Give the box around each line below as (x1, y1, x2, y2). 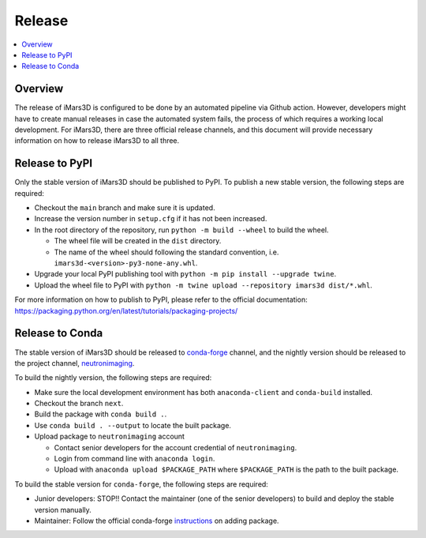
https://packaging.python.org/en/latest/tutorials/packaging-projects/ (14, 306, 238, 315)
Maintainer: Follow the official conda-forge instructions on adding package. (34, 516, 279, 525)
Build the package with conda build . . (34, 409, 167, 419)
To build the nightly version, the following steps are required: (14, 373, 212, 382)
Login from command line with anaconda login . (54, 454, 215, 464)
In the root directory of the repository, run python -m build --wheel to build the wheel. (34, 225, 329, 235)
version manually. (34, 505, 92, 514)
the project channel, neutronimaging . (14, 358, 135, 367)
